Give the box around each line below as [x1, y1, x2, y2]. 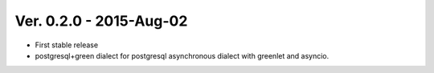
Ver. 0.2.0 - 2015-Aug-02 [14, 12, 188, 30]
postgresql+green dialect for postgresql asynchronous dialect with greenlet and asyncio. [35, 51, 330, 60]
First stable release [35, 40, 99, 50]
